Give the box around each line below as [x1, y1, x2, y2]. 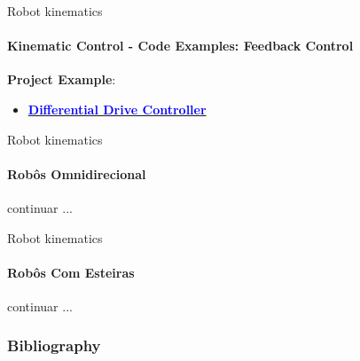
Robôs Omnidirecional [7, 164, 146, 183]
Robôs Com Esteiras [7, 263, 135, 281]
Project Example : [7, 70, 116, 89]
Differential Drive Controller [27, 99, 207, 118]
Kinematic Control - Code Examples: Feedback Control [7, 36, 354, 55]
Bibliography [7, 334, 101, 357]
